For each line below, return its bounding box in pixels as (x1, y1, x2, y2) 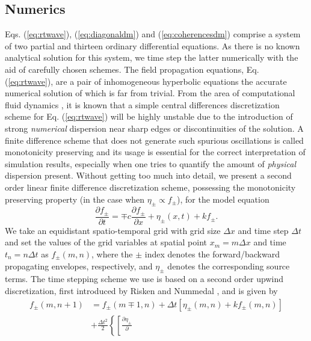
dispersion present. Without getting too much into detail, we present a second (5, 169, 292, 182)
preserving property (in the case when (5, 192, 145, 205)
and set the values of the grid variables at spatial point (5, 236, 207, 248)
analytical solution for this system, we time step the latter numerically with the (5, 51, 298, 64)
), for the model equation (177, 192, 269, 205)
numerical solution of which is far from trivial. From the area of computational (5, 87, 295, 99)
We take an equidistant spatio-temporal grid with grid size (5, 224, 221, 236)
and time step (238, 224, 289, 236)
